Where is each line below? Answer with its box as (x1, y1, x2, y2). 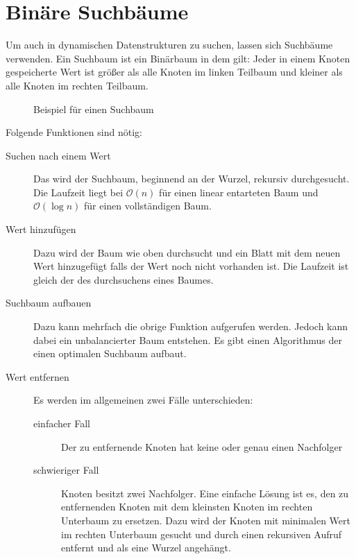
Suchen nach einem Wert (6, 148, 111, 162)
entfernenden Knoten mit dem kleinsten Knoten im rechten (61, 499, 313, 514)
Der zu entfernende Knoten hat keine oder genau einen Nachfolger (61, 439, 343, 454)
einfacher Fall (33, 416, 90, 430)
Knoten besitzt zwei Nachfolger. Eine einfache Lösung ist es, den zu (61, 485, 349, 500)
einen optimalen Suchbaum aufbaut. (33, 346, 187, 361)
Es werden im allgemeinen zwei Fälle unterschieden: (33, 393, 253, 407)
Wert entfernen (6, 369, 69, 384)
